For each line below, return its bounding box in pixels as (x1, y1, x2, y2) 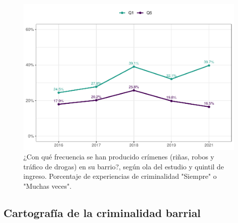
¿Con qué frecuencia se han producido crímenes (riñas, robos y (23, 151, 214, 162)
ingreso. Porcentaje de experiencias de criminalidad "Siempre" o (23, 171, 217, 181)
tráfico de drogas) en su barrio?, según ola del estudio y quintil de (23, 161, 224, 171)
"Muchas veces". (23, 180, 72, 191)
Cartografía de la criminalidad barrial (3, 205, 201, 220)
